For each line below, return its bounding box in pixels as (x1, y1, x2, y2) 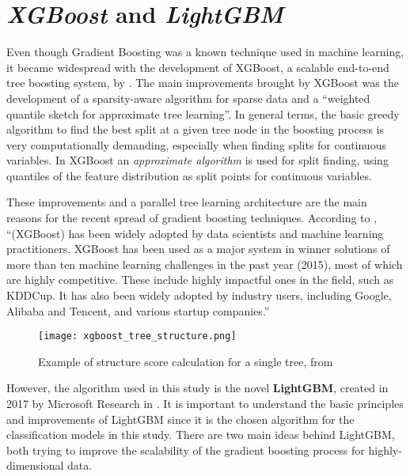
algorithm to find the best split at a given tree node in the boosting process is (6, 121, 384, 138)
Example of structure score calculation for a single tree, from (38, 353, 333, 369)
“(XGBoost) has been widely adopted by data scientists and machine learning (6, 225, 384, 241)
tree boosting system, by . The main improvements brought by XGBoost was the (6, 74, 399, 91)
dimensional (6, 457, 64, 474)
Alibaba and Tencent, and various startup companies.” (6, 302, 270, 319)
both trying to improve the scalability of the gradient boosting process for (6, 441, 365, 458)
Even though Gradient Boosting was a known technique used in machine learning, (6, 43, 404, 60)
